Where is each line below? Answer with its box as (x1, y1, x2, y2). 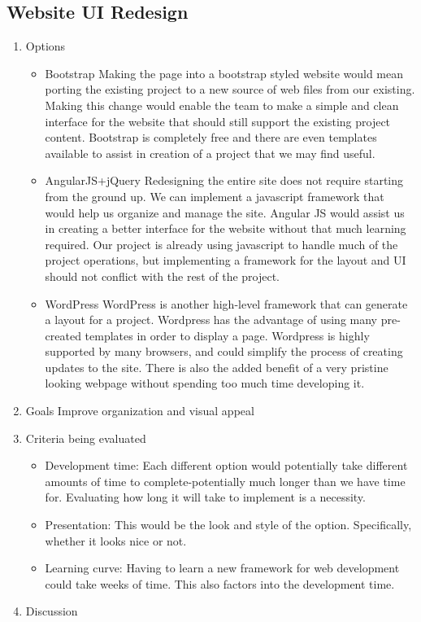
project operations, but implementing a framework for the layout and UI (45, 252, 406, 269)
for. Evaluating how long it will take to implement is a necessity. (45, 488, 366, 506)
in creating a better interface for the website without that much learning (45, 220, 406, 237)
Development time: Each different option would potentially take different (45, 457, 408, 474)
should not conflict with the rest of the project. (45, 267, 280, 284)
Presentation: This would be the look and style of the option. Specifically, (45, 516, 412, 533)
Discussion (25, 602, 78, 620)
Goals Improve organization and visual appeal (25, 402, 254, 419)
